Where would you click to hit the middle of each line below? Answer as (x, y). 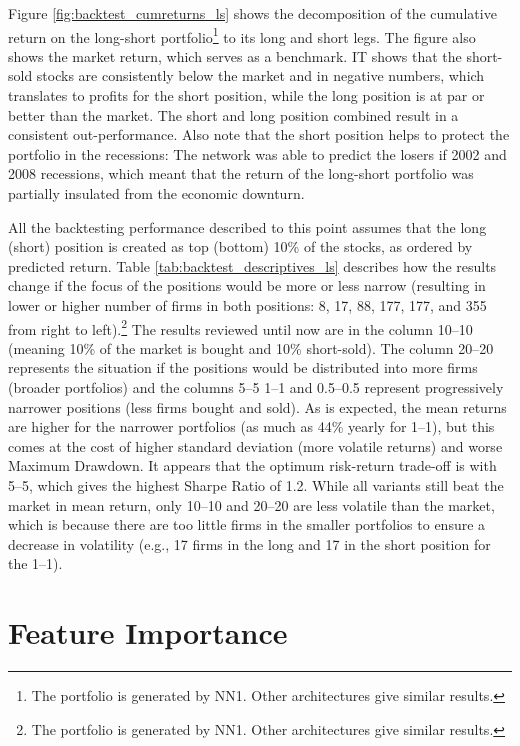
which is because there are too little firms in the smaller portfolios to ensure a (247, 524)
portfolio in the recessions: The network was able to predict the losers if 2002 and (257, 153)
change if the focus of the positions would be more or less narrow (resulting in (247, 285)
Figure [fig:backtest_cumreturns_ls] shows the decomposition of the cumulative (252, 13)
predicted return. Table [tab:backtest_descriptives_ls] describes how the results (252, 265)
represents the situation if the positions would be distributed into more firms (243, 367)
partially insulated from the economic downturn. (156, 193)
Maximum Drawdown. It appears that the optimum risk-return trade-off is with (252, 465)
